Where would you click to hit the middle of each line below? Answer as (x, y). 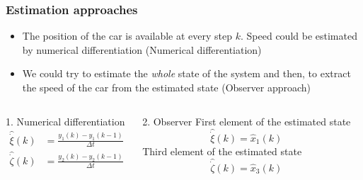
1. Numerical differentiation (65, 121)
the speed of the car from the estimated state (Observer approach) (167, 87)
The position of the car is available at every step (127, 36)
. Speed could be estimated (299, 36)
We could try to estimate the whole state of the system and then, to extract (186, 73)
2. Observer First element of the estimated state (247, 121)
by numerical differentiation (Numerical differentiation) (142, 49)
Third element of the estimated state (222, 151)
